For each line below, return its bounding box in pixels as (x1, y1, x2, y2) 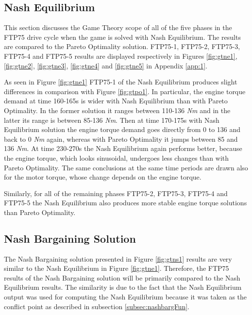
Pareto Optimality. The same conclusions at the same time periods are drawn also (4, 162, 248, 172)
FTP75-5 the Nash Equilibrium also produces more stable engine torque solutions (4, 198, 247, 208)
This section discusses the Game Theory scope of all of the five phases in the (4, 22, 232, 33)
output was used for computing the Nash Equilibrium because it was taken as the (4, 292, 247, 302)
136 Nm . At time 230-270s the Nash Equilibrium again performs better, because (4, 143, 242, 153)
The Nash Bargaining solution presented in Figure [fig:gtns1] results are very (4, 253, 232, 264)
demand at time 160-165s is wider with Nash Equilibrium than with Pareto (4, 96, 228, 106)
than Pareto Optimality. (4, 207, 76, 217)
